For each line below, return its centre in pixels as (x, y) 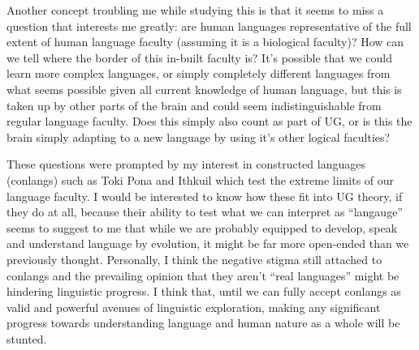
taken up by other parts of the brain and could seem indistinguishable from (194, 105)
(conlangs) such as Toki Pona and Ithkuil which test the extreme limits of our (201, 179)
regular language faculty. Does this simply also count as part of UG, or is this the (209, 121)
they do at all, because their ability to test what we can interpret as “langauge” (205, 212)
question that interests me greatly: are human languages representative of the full (209, 26)
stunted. (27, 338)
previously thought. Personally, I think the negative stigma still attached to (194, 259)
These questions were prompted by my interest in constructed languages (186, 164)
